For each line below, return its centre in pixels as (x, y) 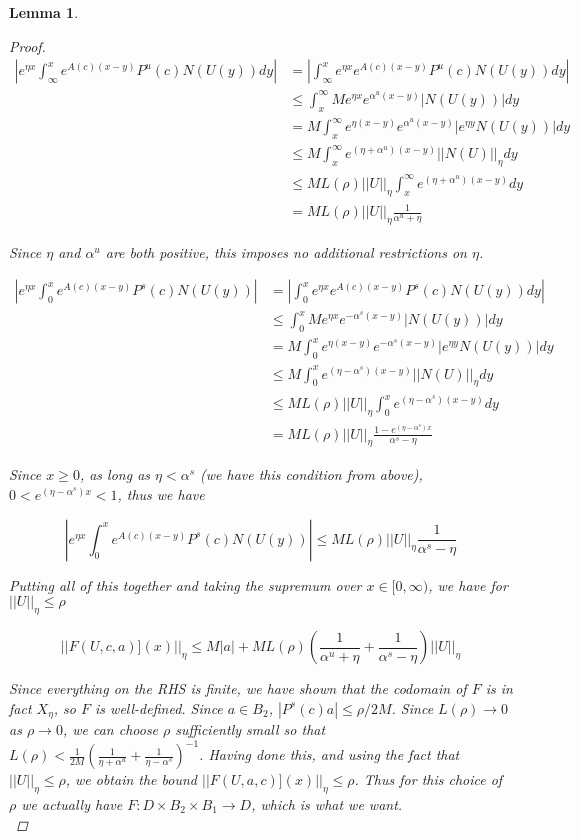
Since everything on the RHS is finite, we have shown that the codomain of (238, 688)
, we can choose (110, 729)
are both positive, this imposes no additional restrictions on (286, 251)
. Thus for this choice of (428, 779)
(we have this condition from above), (311, 474)
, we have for (468, 584)
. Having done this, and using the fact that (329, 754)
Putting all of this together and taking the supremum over (185, 584)
